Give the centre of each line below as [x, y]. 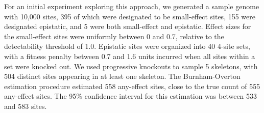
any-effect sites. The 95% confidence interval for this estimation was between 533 [131, 96]
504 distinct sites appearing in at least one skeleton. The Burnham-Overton [122, 76]
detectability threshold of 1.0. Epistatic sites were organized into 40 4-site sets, [127, 46]
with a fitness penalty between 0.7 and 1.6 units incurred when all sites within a [130, 56]
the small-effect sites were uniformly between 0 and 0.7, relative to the [114, 36]
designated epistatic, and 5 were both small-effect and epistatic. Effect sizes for [128, 26]
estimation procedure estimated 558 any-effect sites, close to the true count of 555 [132, 86]
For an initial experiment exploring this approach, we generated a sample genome [132, 6]
